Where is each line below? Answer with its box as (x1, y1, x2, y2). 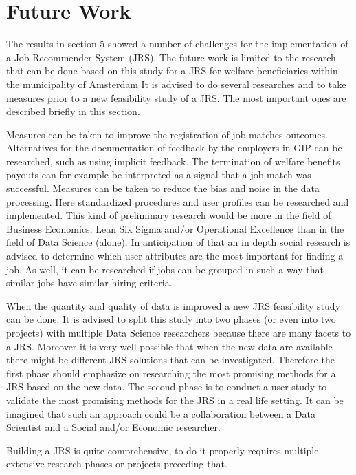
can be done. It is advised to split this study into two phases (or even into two (6, 312, 336, 326)
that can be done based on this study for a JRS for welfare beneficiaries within (6, 63, 338, 78)
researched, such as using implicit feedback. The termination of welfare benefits (6, 154, 340, 168)
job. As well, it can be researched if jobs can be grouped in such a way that (6, 262, 324, 276)
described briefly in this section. (6, 104, 140, 118)
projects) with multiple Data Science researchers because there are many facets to (6, 326, 351, 339)
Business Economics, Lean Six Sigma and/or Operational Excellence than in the (6, 221, 344, 235)
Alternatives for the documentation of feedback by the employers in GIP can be (6, 140, 342, 155)
